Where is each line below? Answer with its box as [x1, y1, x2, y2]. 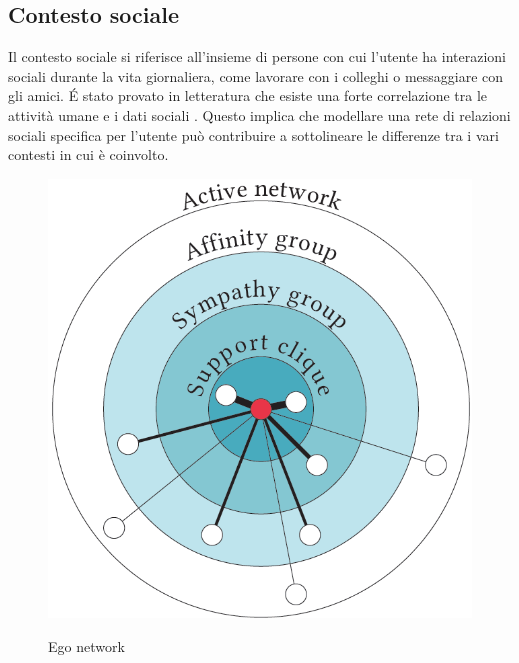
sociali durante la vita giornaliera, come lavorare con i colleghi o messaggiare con [8, 65, 504, 86]
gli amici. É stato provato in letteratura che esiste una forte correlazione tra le [8, 85, 487, 106]
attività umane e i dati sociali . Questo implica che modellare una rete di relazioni [8, 104, 511, 125]
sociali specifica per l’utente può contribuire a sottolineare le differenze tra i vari [8, 124, 499, 145]
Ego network [48, 635, 125, 656]
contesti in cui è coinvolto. [8, 144, 169, 165]
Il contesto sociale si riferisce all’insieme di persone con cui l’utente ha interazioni [8, 46, 506, 67]
